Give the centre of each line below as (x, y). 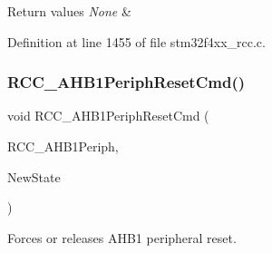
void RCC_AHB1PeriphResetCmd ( (108, 116)
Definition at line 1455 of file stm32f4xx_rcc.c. (136, 41)
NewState (34, 176)
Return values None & (69, 11)
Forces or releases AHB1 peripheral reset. (122, 237)
